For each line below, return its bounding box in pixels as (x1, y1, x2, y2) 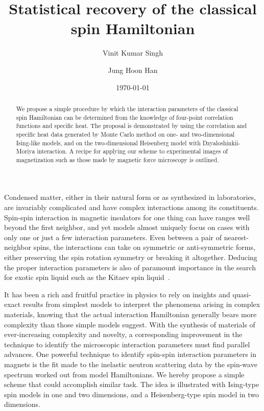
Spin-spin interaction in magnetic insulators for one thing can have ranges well (4, 212, 250, 222)
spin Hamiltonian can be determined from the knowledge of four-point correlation (16, 113, 233, 121)
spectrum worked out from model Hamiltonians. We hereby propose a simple (4, 369, 245, 379)
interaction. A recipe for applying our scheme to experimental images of (37, 147, 228, 156)
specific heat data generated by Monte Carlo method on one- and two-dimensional (16, 130, 235, 138)
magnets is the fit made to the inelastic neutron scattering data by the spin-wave (4, 358, 257, 369)
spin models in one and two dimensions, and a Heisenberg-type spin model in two (4, 389, 259, 399)
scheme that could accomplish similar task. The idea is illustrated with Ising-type (4, 379, 259, 390)
